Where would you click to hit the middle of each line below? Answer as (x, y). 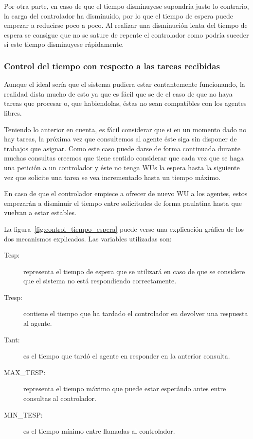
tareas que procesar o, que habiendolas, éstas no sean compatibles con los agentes (125, 103)
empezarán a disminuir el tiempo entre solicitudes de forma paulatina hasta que (123, 203)
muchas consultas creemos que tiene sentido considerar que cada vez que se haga (124, 158)
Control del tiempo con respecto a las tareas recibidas (112, 66)
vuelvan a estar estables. (40, 212)
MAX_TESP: (25, 372)
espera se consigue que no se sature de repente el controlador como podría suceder (126, 34)
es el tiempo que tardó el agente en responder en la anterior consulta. (127, 356)
